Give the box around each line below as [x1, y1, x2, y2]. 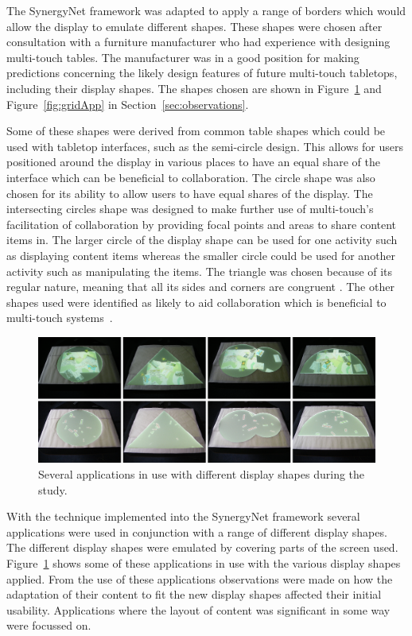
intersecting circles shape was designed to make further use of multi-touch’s [6, 200, 374, 217]
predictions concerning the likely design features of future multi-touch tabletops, [6, 64, 398, 81]
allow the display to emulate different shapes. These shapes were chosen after [6, 17, 383, 34]
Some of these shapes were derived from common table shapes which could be [6, 122, 386, 139]
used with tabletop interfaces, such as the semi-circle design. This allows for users [6, 138, 404, 154]
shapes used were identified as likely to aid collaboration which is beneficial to [6, 293, 387, 310]
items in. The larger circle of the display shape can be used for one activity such [6, 231, 398, 248]
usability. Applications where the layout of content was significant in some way [6, 601, 391, 618]
